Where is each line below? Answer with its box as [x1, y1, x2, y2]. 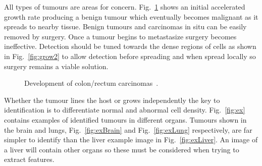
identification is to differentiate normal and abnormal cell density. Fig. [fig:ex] [4, 104, 245, 115]
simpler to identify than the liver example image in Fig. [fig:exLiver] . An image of [4, 134, 258, 145]
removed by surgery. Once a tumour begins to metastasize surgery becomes [4, 31, 237, 41]
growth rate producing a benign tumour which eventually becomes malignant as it [4, 11, 258, 22]
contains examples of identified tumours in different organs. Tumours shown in [4, 114, 247, 125]
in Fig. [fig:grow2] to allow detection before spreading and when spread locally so [4, 50, 256, 61]
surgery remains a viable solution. [4, 61, 109, 71]
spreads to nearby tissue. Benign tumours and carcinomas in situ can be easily [4, 21, 247, 32]
